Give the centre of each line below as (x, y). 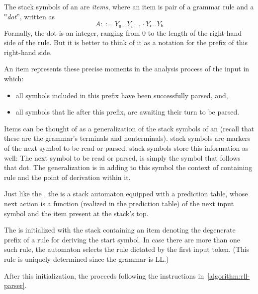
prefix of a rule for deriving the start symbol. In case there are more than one (122, 239)
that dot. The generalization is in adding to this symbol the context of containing (128, 167)
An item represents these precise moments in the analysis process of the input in (127, 69)
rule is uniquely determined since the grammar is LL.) (86, 259)
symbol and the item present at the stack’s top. (76, 213)
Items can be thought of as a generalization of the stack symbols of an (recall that (129, 128)
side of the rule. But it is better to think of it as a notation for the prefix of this (126, 42)
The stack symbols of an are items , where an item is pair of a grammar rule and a (129, 6)
